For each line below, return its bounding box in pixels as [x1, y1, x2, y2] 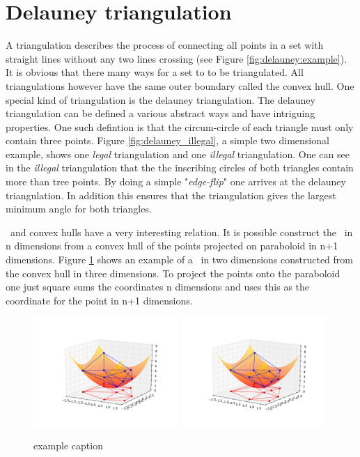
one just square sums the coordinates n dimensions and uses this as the [6, 279, 310, 294]
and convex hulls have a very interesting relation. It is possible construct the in [10, 224, 353, 239]
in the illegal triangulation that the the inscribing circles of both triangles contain [6, 160, 354, 175]
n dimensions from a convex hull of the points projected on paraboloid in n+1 [6, 238, 338, 253]
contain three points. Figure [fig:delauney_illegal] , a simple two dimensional [6, 133, 329, 148]
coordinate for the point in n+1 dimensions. [6, 293, 193, 307]
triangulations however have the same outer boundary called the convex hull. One [6, 78, 354, 93]
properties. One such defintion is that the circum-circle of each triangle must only [6, 119, 354, 134]
